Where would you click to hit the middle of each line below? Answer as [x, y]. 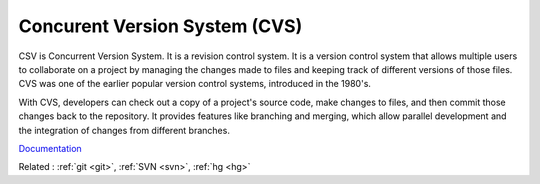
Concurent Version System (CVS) [160, 26]
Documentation [50, 148]
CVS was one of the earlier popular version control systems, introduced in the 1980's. [195, 84]
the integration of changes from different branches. [124, 130]
